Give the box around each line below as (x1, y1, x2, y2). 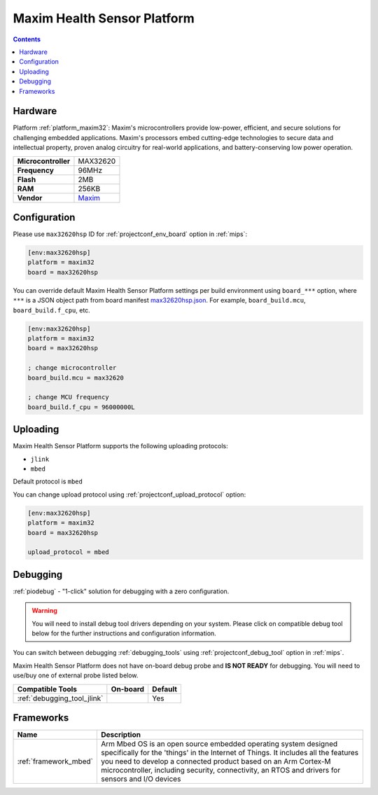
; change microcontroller (27, 364, 117, 372)
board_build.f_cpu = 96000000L (27, 403, 136, 411)
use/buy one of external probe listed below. (13, 671, 139, 679)
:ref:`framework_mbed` (17, 756, 94, 766)
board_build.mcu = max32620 (27, 373, 124, 382)
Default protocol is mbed (13, 477, 83, 486)
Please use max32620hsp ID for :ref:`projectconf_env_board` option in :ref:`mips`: (13, 230, 248, 238)
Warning (31, 607, 57, 615)
